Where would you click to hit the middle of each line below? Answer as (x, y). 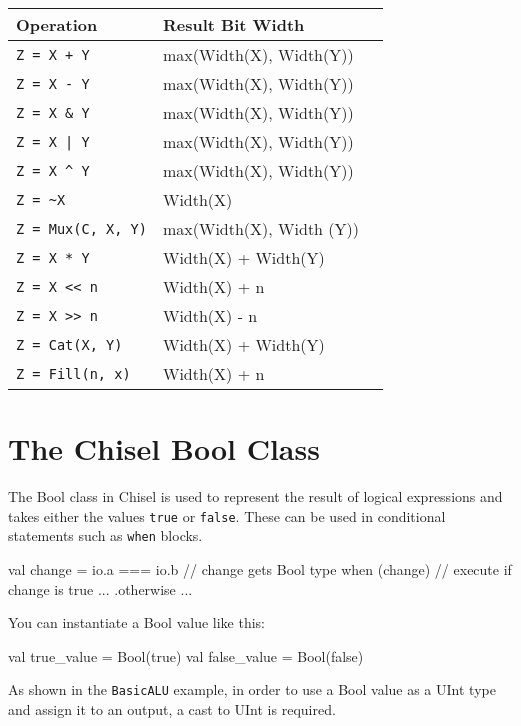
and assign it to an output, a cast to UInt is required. (172, 709)
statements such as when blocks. (105, 535)
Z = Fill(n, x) (73, 373)
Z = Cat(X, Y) (69, 344)
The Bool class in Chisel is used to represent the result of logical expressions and (255, 496)
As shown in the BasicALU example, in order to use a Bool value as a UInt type (252, 689)
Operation (57, 24)
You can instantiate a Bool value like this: (137, 622)
